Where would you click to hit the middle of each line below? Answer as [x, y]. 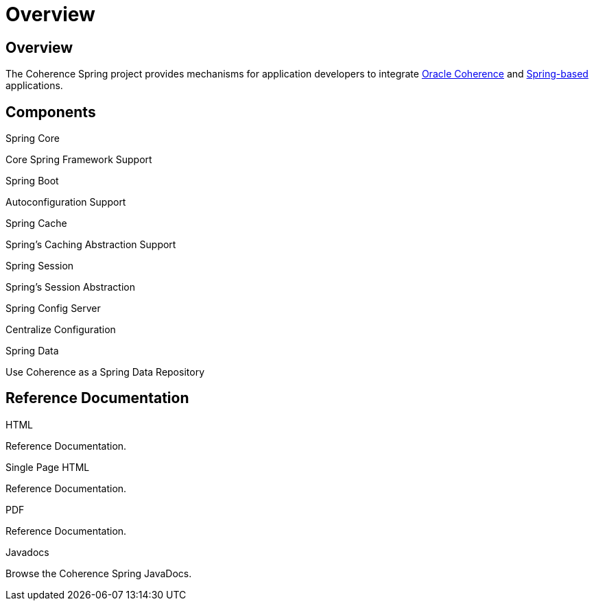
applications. [34, 86]
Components [51, 112]
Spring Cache [36, 223]
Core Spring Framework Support [79, 160]
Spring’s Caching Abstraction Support [91, 245]
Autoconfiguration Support [66, 202]
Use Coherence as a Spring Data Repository [105, 372]
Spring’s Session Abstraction [70, 287]
